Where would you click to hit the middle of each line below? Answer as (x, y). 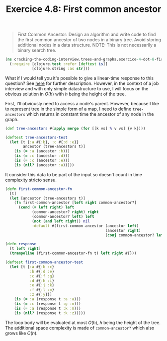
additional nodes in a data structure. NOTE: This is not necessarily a (87, 45)
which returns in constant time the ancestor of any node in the (90, 114)
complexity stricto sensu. (31, 180)
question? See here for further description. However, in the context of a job (82, 83)
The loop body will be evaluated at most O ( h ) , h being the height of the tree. (83, 322)
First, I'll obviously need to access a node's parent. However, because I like (82, 103)
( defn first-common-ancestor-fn (39, 189)
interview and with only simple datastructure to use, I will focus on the (77, 88)
